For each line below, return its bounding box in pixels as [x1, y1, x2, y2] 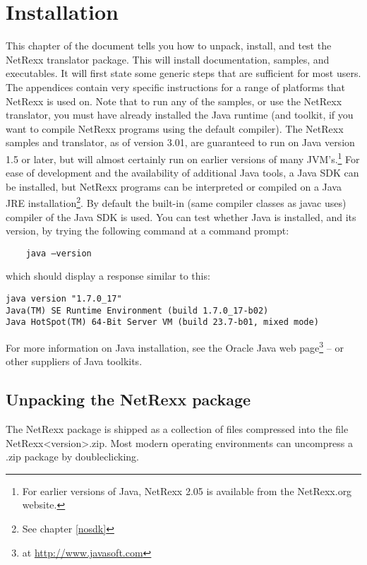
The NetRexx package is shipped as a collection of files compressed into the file [6, 422, 349, 436]
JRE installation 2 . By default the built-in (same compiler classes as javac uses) [6, 194, 347, 210]
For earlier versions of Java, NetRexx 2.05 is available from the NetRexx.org [22, 483, 352, 498]
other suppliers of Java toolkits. [6, 354, 143, 369]
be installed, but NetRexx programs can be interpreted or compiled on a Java [6, 179, 342, 194]
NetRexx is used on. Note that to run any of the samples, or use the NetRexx [6, 93, 342, 108]
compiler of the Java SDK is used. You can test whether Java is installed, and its [6, 209, 356, 224]
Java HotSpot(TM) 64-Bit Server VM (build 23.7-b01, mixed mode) [6, 317, 319, 328]
